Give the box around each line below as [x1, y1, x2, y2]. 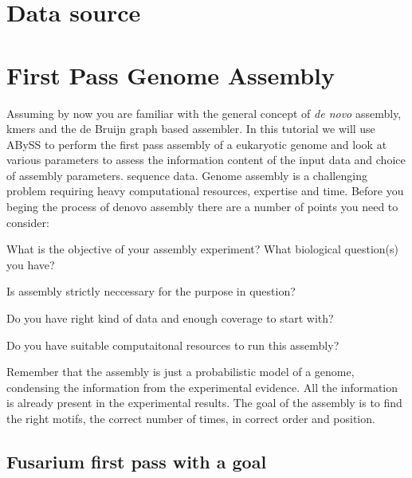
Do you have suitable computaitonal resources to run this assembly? [6, 336, 339, 353]
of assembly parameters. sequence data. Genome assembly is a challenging [6, 167, 367, 183]
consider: [6, 214, 49, 230]
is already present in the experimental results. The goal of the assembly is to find [6, 394, 402, 411]
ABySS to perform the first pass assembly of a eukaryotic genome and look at [6, 135, 387, 152]
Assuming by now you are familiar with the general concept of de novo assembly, [6, 104, 402, 121]
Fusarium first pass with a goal [6, 449, 267, 473]
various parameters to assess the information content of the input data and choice [6, 151, 406, 168]
